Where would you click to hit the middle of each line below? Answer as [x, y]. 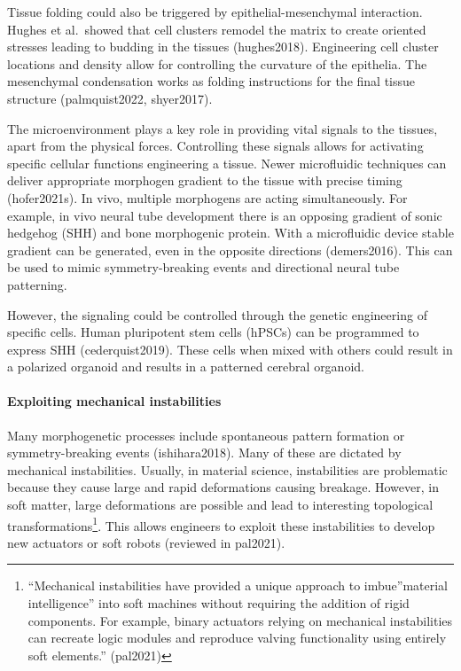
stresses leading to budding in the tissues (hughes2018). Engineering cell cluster [223, 47]
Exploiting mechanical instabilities [114, 401]
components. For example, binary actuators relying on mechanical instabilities [240, 620]
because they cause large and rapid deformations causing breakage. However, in [223, 487]
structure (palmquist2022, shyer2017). [110, 98]
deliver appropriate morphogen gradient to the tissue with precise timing [205, 180]
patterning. [37, 284]
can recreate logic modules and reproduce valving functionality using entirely [237, 638]
